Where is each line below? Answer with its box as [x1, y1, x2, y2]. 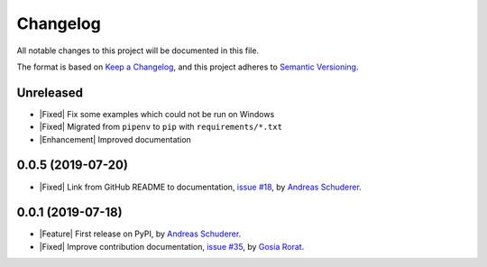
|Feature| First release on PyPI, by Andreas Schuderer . [39, 228, 242, 239]
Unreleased [16, 85, 84, 100]
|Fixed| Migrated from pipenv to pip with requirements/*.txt [39, 122, 283, 133]
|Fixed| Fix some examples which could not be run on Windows [39, 108, 275, 119]
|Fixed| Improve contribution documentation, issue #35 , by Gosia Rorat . [39, 241, 305, 252]
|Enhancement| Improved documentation [39, 133, 191, 144]
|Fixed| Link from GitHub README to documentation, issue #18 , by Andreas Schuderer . [39, 181, 363, 192]
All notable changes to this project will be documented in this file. [16, 45, 260, 56]
